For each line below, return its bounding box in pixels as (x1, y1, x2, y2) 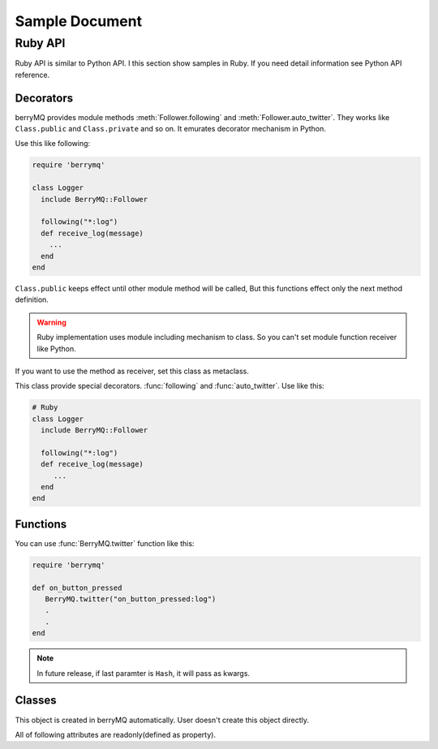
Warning (36, 317, 67, 327)
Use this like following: (15, 139, 91, 149)
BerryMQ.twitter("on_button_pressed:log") (45, 595, 217, 604)
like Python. (36, 343, 76, 353)
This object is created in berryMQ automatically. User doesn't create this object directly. (15, 715, 310, 725)
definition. (15, 295, 49, 304)
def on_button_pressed (32, 583, 122, 592)
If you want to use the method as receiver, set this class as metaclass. (15, 366, 249, 376)
